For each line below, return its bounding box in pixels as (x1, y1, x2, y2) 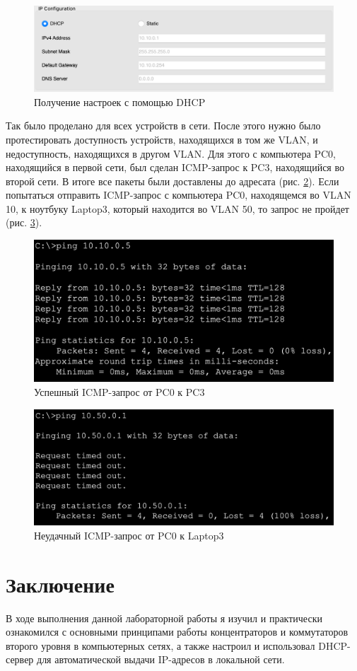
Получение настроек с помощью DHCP (34, 94, 206, 109)
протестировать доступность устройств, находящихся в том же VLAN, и (6, 132, 318, 146)
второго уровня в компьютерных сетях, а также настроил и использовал (6, 638, 315, 653)
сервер (6, 652, 34, 667)
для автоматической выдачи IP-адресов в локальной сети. (37, 652, 285, 667)
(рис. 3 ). (6, 215, 42, 230)
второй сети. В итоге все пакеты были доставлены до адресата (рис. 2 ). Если (6, 173, 339, 188)
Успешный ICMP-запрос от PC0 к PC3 (34, 384, 205, 399)
